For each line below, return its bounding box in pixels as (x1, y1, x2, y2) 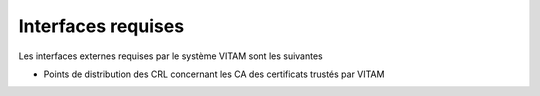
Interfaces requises (18, 15, 185, 37)
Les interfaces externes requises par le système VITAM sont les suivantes (18, 50, 324, 62)
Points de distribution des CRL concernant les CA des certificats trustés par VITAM (43, 68, 385, 80)
